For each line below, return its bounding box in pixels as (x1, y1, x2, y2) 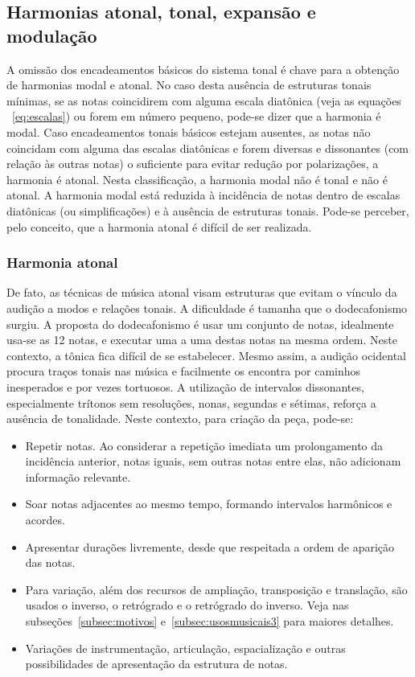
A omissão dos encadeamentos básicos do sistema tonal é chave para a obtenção (6, 60, 400, 77)
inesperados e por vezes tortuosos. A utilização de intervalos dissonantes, (6, 378, 364, 395)
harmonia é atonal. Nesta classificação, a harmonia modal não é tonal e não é (6, 170, 388, 187)
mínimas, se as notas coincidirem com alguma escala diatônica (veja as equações (6, 92, 401, 109)
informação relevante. (25, 468, 131, 485)
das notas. (25, 554, 76, 571)
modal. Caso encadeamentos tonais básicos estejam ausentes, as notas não (6, 123, 371, 140)
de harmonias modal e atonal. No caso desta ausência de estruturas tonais (6, 76, 372, 93)
